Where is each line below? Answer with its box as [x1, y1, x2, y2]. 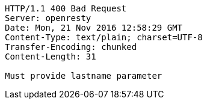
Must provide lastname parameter [5, 71, 162, 81]
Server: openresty [5, 13, 91, 23]
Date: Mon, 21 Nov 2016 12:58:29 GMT [5, 23, 183, 32]
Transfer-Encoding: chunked [5, 42, 137, 52]
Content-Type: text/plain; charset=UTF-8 [5, 32, 203, 42]
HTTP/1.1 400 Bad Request [5, 4, 127, 13]
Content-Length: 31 [5, 52, 96, 61]
